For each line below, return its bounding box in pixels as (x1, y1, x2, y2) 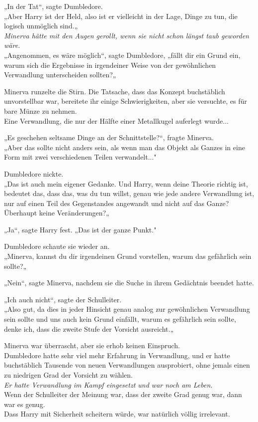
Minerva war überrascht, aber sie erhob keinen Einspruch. (4, 340, 180, 351)
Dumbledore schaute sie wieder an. (4, 241, 110, 251)
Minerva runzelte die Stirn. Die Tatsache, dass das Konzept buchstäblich (4, 86, 225, 96)
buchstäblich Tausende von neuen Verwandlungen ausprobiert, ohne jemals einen (4, 360, 250, 370)
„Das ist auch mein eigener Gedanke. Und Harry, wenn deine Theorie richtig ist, (4, 178, 248, 189)
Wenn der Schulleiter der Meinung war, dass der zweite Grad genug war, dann (4, 389, 242, 400)
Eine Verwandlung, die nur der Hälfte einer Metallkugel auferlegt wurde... (4, 115, 229, 126)
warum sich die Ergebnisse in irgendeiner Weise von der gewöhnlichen (4, 59, 216, 70)
